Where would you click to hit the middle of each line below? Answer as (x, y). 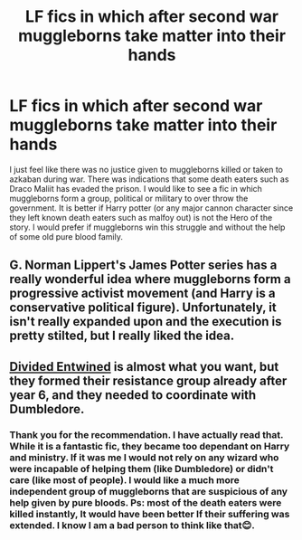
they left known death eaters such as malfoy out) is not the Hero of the (141, 217)
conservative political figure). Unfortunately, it (143, 308)
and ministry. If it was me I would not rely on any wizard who (144, 457)
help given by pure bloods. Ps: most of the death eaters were (146, 502)
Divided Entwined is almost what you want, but (144, 367)
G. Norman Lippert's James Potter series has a (143, 265)
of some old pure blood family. (66, 236)
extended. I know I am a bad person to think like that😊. (132, 525)
